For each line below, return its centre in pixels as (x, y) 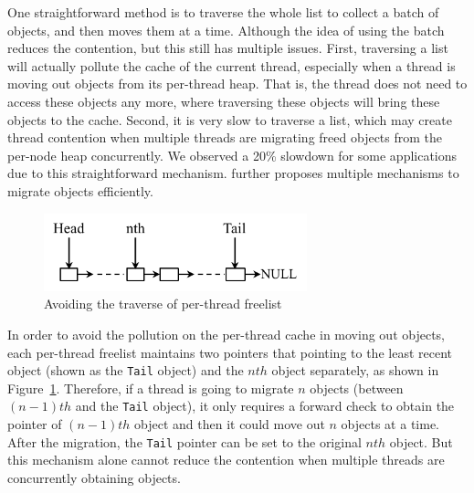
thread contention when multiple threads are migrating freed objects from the (225, 137)
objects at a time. (390, 424)
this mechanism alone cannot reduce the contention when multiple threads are (226, 460)
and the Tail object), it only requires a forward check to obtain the (265, 406)
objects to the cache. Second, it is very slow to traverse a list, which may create (230, 119)
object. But (421, 441)
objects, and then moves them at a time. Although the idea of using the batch (226, 30)
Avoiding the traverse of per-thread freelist (163, 304)
